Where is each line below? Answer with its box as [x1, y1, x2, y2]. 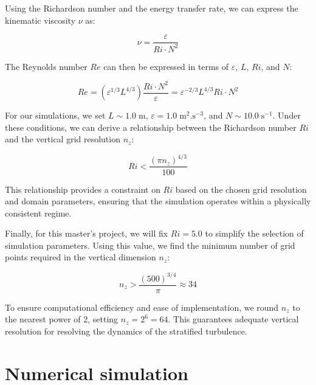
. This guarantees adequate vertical [168, 313, 299, 325]
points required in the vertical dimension [5, 251, 156, 263]
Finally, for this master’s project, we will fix [5, 227, 168, 240]
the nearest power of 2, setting [5, 313, 118, 325]
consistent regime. [5, 206, 72, 219]
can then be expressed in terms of [103, 60, 229, 72]
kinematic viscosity [5, 13, 76, 26]
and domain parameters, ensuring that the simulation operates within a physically [5, 195, 311, 207]
